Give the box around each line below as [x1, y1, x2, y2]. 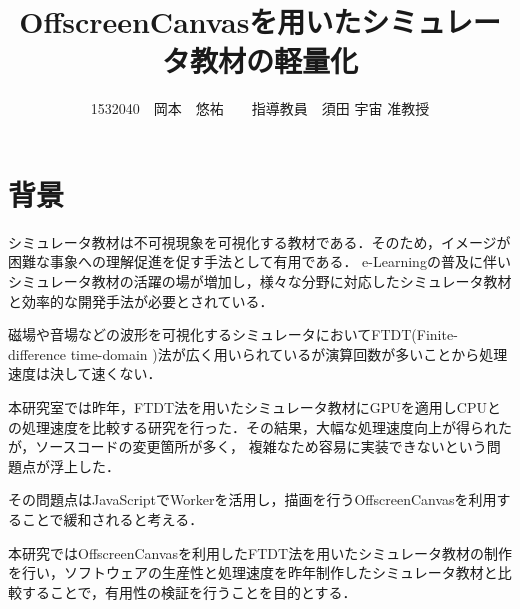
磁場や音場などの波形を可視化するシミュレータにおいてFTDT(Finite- [8, 324, 458, 345]
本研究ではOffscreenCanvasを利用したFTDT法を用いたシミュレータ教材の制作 [8, 542, 512, 563]
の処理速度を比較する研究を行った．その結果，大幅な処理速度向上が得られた [8, 416, 512, 437]
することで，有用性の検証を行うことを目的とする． [21, 581, 357, 602]
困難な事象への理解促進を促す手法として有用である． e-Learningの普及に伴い [8, 251, 511, 272]
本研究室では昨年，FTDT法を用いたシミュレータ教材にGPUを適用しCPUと [8, 397, 501, 417]
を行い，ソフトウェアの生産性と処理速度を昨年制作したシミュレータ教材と [8, 562, 498, 583]
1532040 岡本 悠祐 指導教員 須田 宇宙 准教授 [90, 98, 430, 119]
